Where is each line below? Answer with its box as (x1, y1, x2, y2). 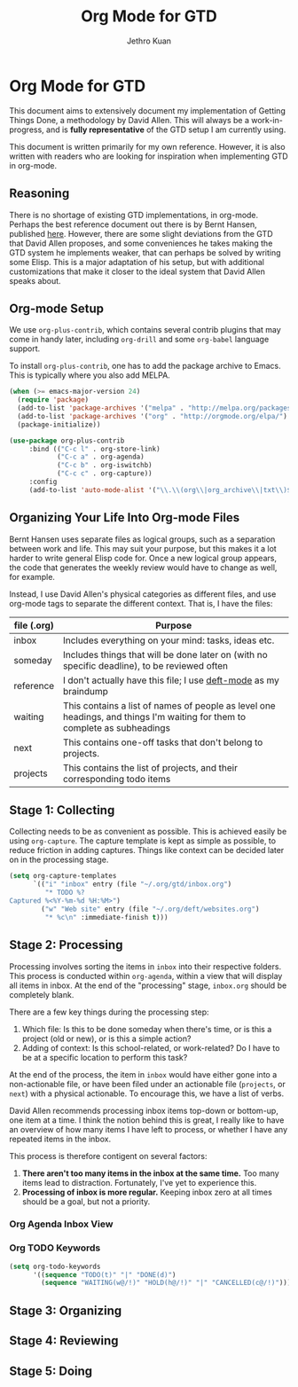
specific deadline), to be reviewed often (62, 659, 229, 671)
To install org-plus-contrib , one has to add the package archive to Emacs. (9, 361, 281, 372)
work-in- (251, 114, 284, 125)
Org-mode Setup (9, 301, 105, 316)
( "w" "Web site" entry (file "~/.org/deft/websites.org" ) (41, 905, 260, 913)
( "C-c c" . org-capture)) (56, 469, 153, 478)
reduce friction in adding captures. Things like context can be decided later (9, 845, 285, 856)
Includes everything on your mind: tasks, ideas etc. (62, 634, 275, 646)
